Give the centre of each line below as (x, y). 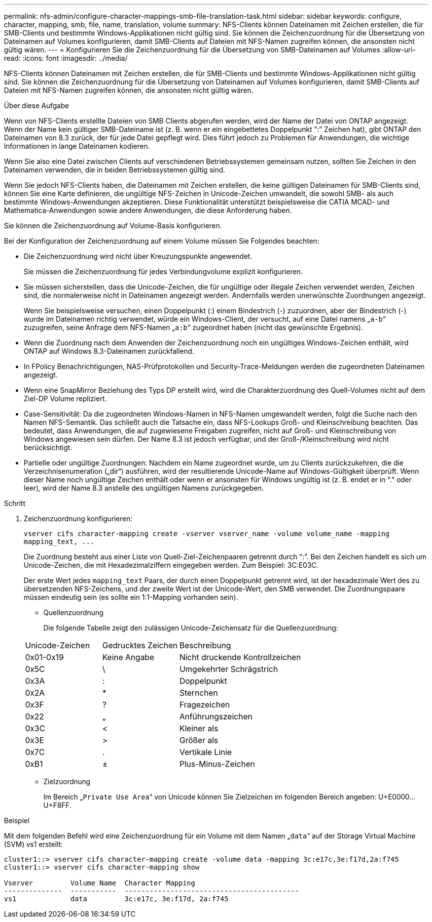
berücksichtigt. (48, 447)
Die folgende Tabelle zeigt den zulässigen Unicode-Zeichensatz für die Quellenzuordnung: (191, 628)
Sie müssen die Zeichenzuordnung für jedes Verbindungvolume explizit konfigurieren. (163, 272)
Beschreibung (205, 645)
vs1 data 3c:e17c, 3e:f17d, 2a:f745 (116, 899)
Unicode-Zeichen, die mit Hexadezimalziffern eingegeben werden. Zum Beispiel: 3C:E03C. (171, 565)
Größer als (199, 740)
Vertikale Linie (205, 752)
